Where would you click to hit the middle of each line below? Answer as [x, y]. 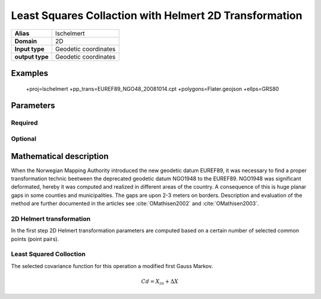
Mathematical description [60, 156]
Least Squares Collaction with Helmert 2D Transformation [157, 15]
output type [32, 56]
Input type [29, 49]
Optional [24, 138]
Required [24, 123]
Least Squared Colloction [48, 254]
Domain [26, 41]
